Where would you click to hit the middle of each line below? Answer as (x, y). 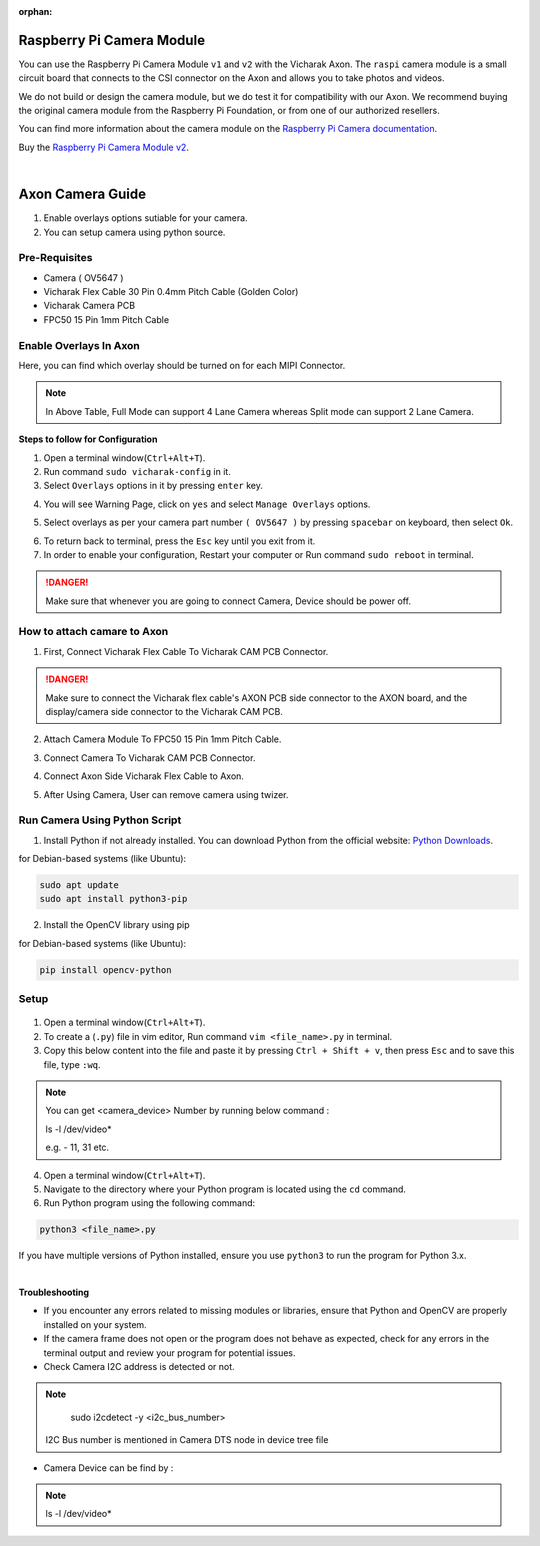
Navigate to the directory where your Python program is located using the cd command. (225, 1189)
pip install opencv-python (105, 969)
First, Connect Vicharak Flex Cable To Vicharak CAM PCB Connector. (186, 651)
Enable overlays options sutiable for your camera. (146, 218)
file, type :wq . (72, 1064)
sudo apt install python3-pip (113, 899)
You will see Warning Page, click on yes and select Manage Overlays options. (207, 504)
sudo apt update (79, 885)
